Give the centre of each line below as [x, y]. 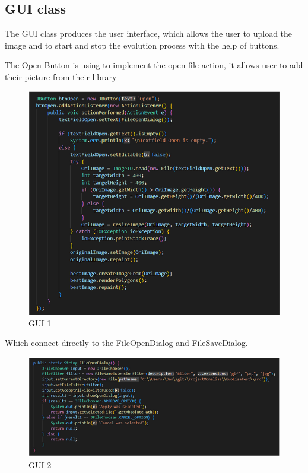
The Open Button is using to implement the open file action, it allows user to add [154, 65]
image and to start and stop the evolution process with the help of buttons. [142, 45]
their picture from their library [61, 76]
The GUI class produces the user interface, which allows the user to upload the [149, 34]
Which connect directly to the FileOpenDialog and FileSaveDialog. [126, 343]
